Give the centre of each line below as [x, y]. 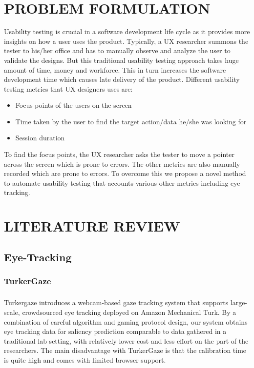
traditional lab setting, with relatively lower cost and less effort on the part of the [126, 340]
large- [239, 302]
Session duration [40, 138]
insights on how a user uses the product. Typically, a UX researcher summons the [126, 41]
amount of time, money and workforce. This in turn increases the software [115, 69]
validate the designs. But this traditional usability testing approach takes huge [121, 60]
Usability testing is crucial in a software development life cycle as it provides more [127, 31]
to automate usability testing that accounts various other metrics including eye [122, 183]
